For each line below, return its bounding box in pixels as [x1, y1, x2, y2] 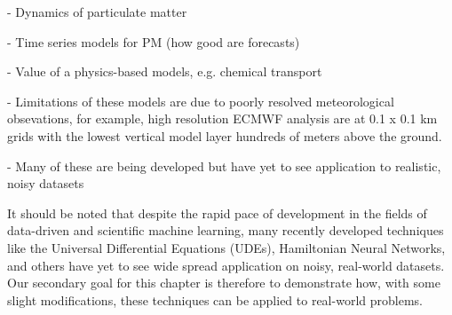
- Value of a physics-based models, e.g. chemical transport [7, 62, 322, 81]
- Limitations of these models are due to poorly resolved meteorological [7, 91, 394, 110]
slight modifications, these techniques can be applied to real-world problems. [7, 290, 423, 309]
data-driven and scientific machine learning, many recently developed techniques [7, 221, 444, 240]
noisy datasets [7, 174, 84, 193]
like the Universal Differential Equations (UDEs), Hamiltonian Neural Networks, [7, 238, 446, 256]
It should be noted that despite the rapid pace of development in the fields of [7, 203, 427, 222]
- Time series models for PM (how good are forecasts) [7, 32, 300, 51]
